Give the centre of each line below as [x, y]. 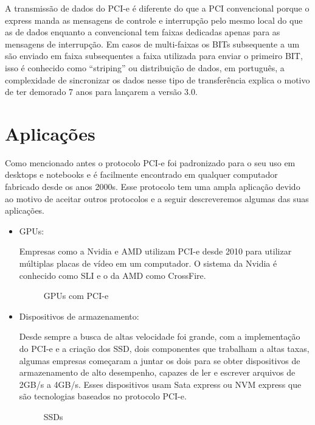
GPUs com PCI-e [76, 296]
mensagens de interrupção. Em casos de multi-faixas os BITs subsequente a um [152, 44]
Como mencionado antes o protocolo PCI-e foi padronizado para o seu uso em [150, 162]
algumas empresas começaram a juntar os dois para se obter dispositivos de [160, 360]
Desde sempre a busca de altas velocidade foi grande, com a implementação [160, 336]
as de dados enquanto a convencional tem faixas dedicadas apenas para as [143, 32]
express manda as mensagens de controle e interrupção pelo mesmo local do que [154, 20]
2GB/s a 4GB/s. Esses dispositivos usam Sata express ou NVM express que [160, 384]
